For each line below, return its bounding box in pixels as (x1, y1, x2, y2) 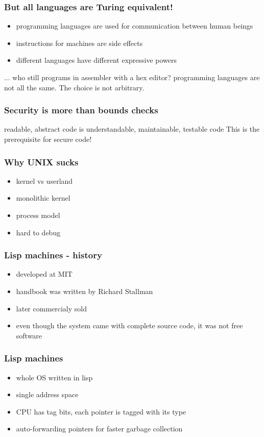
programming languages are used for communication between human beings (16, 20, 253, 31)
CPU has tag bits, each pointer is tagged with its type (16, 406, 186, 417)
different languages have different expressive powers (16, 55, 177, 65)
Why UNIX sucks (4, 155, 79, 168)
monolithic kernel (16, 192, 70, 203)
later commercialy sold (16, 303, 87, 313)
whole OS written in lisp (16, 372, 93, 382)
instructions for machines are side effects (16, 37, 143, 48)
